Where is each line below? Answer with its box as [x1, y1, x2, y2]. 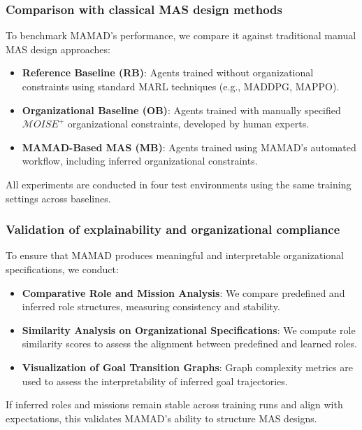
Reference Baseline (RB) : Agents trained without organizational [22, 65, 314, 80]
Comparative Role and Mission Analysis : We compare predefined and [22, 285, 345, 300]
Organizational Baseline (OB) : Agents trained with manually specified [22, 102, 341, 117]
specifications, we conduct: [6, 261, 119, 276]
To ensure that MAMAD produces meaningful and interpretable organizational [6, 248, 344, 263]
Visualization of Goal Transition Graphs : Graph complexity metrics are [22, 359, 354, 374]
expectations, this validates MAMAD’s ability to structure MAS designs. [6, 410, 317, 425]
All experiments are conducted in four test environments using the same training [6, 176, 352, 191]
